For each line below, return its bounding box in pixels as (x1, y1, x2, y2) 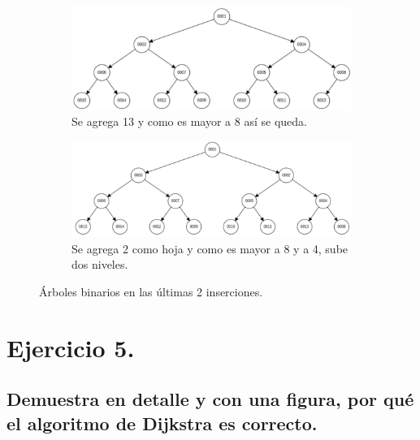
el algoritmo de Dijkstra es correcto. (6, 410, 318, 435)
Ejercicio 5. (6, 330, 135, 364)
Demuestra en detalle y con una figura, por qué (6, 386, 414, 412)
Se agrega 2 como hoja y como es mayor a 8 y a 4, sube (71, 239, 349, 257)
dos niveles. (71, 256, 128, 273)
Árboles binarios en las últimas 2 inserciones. (39, 283, 263, 300)
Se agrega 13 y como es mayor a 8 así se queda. (71, 113, 307, 130)
